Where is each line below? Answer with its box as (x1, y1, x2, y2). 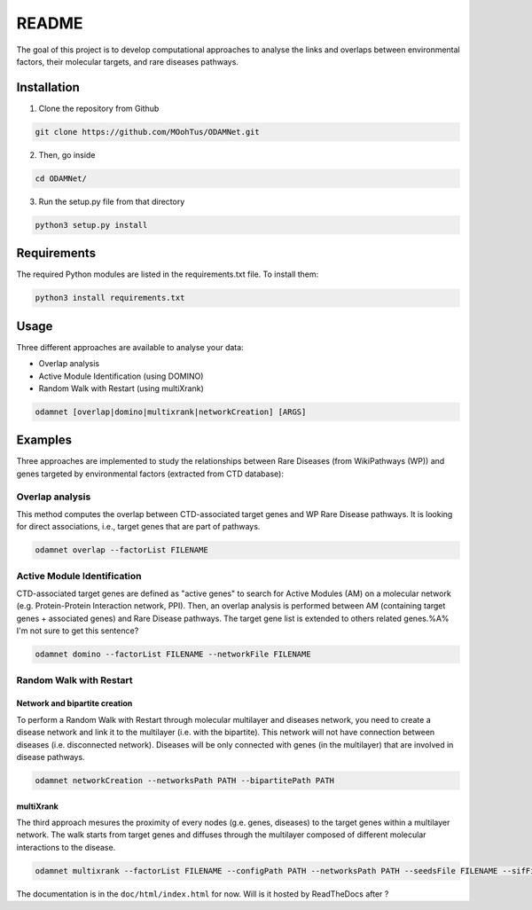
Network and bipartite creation (16, 698, 133, 709)
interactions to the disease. (16, 842, 116, 852)
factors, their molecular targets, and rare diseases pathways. (16, 56, 239, 67)
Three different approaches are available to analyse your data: (16, 341, 244, 352)
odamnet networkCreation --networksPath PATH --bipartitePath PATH (35, 775, 335, 785)
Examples (16, 433, 73, 448)
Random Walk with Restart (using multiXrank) (38, 382, 204, 394)
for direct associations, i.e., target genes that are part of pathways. (16, 522, 261, 532)
